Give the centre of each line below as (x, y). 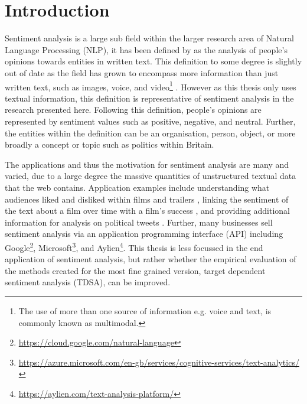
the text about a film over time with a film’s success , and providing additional (148, 211)
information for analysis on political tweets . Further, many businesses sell (139, 222)
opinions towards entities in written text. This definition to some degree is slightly (153, 61)
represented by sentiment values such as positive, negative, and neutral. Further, (150, 121)
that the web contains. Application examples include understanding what (137, 187)
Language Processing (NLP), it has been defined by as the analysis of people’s (146, 49)
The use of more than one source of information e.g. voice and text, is (145, 310)
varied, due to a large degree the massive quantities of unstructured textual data (151, 176)
